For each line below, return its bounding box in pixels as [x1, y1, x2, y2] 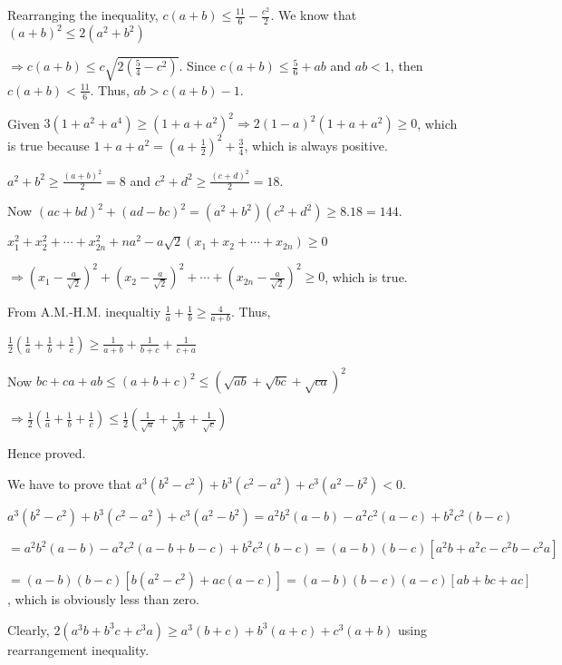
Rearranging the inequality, [7, 5, 159, 24]
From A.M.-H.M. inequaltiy [7, 302, 161, 321]
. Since [179, 56, 217, 75]
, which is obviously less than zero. [7, 590, 199, 609]
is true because [7, 135, 90, 154]
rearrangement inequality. [7, 640, 150, 659]
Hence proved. [7, 444, 86, 463]
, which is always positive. [244, 135, 388, 154]
